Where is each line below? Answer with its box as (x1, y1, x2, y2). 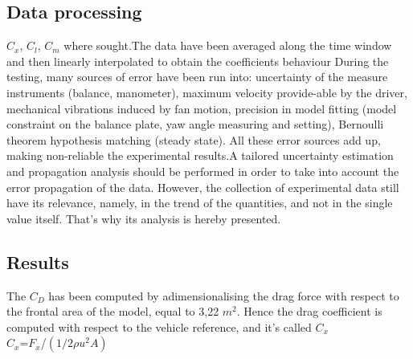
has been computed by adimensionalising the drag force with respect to (48, 287, 399, 304)
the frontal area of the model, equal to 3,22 (6, 303, 219, 320)
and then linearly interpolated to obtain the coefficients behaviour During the (6, 52, 389, 69)
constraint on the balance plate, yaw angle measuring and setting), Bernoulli (6, 116, 384, 133)
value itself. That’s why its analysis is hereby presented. (6, 210, 281, 226)
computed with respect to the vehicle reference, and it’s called (6, 318, 312, 335)
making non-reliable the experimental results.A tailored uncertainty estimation (6, 147, 394, 164)
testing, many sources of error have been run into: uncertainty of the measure (6, 68, 388, 85)
